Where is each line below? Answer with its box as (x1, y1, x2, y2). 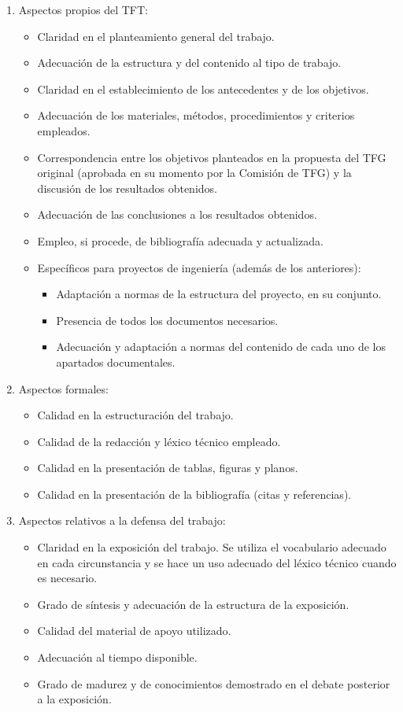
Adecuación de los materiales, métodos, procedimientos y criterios (37, 107, 355, 124)
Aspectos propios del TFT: (18, 2, 148, 17)
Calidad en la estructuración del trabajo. (37, 407, 234, 423)
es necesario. (37, 570, 98, 586)
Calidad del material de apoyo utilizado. (37, 622, 231, 639)
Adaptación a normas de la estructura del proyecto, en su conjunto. (56, 286, 382, 302)
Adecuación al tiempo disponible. (37, 649, 198, 666)
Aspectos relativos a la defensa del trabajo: (18, 512, 226, 529)
